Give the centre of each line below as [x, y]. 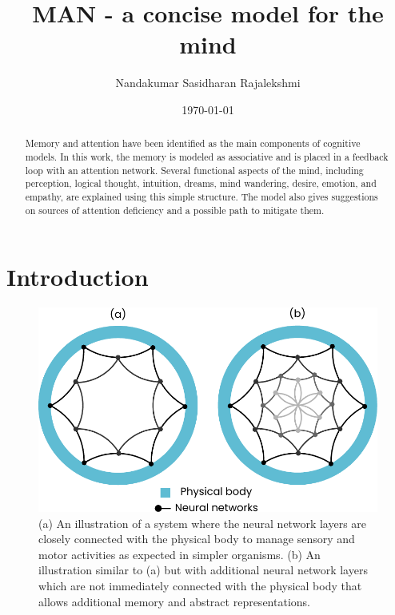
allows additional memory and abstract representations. [174, 601]
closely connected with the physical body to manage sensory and [197, 539]
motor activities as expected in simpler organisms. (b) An [180, 554]
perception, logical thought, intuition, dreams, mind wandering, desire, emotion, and [201, 183]
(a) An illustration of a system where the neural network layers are [203, 523]
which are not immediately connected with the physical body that [200, 585]
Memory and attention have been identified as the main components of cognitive [193, 143]
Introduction [78, 277]
